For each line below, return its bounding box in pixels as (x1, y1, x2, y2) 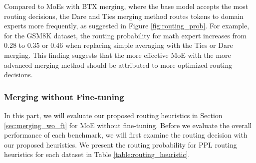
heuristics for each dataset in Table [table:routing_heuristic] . (4, 149, 190, 160)
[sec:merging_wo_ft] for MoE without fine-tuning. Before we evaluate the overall (4, 120, 252, 130)
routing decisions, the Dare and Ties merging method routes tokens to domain (4, 10, 244, 21)
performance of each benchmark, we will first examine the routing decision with (4, 130, 248, 140)
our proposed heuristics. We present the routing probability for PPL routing (4, 139, 237, 150)
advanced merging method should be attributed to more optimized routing (4, 59, 233, 70)
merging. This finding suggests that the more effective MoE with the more (4, 49, 231, 60)
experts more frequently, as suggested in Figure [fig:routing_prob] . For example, (4, 20, 250, 31)
